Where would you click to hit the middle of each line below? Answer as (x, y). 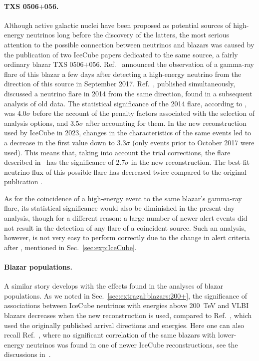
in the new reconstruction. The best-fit (190, 162)
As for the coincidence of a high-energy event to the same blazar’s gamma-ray (123, 198)
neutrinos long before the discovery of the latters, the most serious (128, 35)
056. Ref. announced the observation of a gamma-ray (172, 64)
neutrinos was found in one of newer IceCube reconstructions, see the (132, 344)
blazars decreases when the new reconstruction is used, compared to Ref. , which (128, 315)
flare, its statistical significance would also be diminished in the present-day (120, 208)
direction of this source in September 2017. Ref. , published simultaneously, (120, 84)
